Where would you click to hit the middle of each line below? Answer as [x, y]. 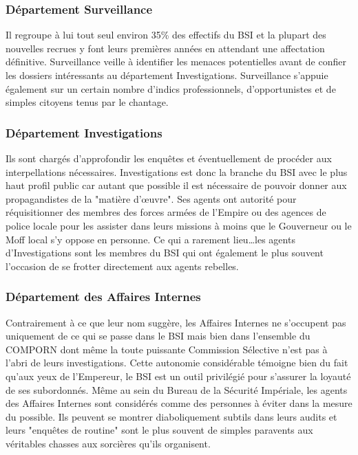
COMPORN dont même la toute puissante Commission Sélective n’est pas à [167, 349]
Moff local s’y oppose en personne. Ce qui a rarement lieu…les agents [150, 239]
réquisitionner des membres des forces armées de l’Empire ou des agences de [166, 212]
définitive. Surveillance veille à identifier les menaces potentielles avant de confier [176, 62]
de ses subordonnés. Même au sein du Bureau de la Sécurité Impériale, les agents [177, 389]
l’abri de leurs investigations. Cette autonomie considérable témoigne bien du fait [177, 363]
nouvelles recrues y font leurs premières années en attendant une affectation [165, 48]
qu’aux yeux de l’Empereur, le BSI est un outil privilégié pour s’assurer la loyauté [178, 376]
